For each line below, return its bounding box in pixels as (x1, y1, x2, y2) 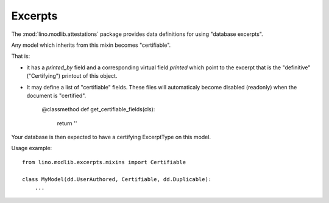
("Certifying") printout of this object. (26, 72, 118, 80)
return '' (57, 119, 77, 127)
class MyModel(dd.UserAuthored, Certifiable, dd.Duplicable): (22, 176, 212, 182)
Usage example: (11, 145, 52, 152)
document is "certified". (26, 92, 87, 99)
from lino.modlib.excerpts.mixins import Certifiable (22, 159, 186, 165)
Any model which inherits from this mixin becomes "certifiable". (11, 41, 171, 49)
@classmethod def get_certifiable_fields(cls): (41, 106, 155, 113)
